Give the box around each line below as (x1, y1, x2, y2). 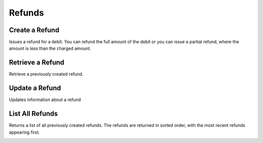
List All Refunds (9, 110, 58, 118)
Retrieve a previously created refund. (9, 71, 84, 77)
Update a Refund (9, 84, 61, 92)
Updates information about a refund (9, 97, 81, 102)
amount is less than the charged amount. (9, 45, 91, 51)
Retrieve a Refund (9, 59, 64, 67)
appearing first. (9, 129, 40, 135)
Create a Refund (9, 26, 59, 34)
